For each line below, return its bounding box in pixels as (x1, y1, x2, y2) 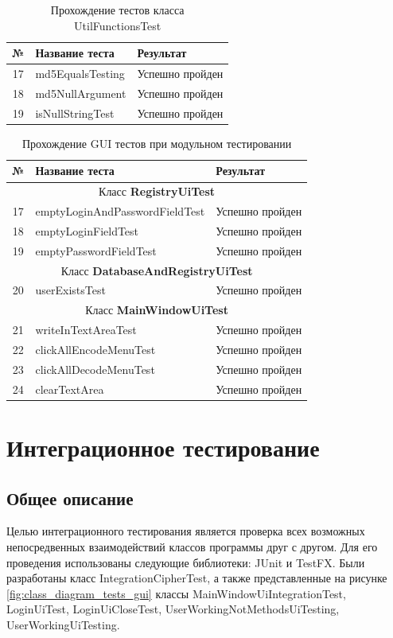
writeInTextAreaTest (35, 321, 137, 338)
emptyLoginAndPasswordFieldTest (35, 203, 205, 220)
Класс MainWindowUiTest (85, 301, 228, 318)
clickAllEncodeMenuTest (35, 341, 156, 357)
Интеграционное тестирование (6, 430, 320, 463)
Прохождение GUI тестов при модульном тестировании (21, 134, 292, 151)
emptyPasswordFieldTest (35, 242, 157, 259)
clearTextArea (35, 380, 104, 397)
